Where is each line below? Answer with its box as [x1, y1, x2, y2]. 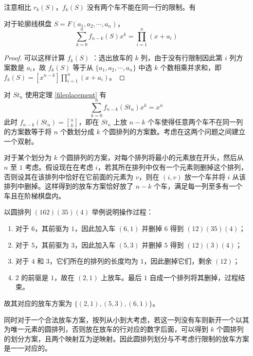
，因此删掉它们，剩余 [144, 256, 212, 266]
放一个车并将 [184, 171, 226, 181]
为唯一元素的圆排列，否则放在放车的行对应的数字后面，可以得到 [4, 324, 208, 334]
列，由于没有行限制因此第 [141, 53, 223, 63]
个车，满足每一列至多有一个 [154, 181, 243, 191]
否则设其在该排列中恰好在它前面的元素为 [4, 171, 133, 181]
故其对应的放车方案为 [4, 298, 72, 308]
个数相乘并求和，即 [160, 62, 222, 72]
